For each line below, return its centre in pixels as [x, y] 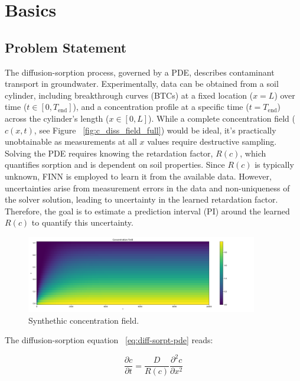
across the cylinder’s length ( [57, 118]
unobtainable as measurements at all [71, 141]
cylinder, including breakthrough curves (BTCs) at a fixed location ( [129, 95]
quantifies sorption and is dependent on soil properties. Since [115, 165]
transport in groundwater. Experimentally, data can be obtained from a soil [142, 84]
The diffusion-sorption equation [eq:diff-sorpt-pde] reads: [109, 340]
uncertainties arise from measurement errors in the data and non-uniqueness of [147, 188]
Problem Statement [66, 47]
